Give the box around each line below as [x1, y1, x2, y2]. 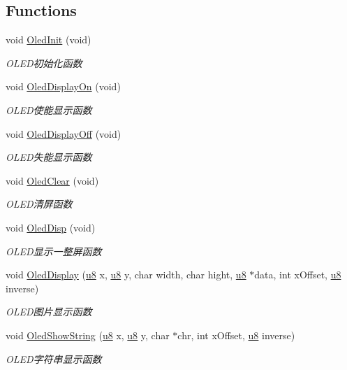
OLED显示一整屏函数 [6, 243, 102, 258]
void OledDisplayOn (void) [6, 79, 121, 94]
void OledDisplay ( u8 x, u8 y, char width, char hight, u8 [6, 267, 246, 282]
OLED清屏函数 [6, 197, 73, 211]
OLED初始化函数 [6, 55, 82, 70]
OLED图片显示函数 [6, 304, 92, 319]
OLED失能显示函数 [6, 150, 92, 164]
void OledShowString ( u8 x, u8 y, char [6, 327, 170, 342]
